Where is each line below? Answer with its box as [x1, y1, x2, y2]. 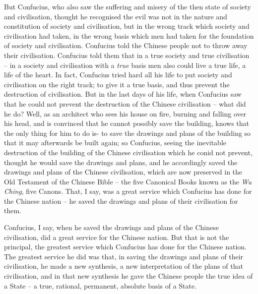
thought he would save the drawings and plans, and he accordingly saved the [4, 157, 238, 167]
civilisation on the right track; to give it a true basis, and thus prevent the [4, 79, 230, 89]
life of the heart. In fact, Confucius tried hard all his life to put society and [4, 69, 232, 80]
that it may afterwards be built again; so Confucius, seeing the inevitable [4, 137, 227, 148]
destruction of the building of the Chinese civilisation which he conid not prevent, [4, 147, 253, 157]
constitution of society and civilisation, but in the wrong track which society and [4, 21, 250, 31]
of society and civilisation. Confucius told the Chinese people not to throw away [4, 40, 248, 51]
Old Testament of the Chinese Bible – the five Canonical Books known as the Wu [4, 176, 252, 186]
